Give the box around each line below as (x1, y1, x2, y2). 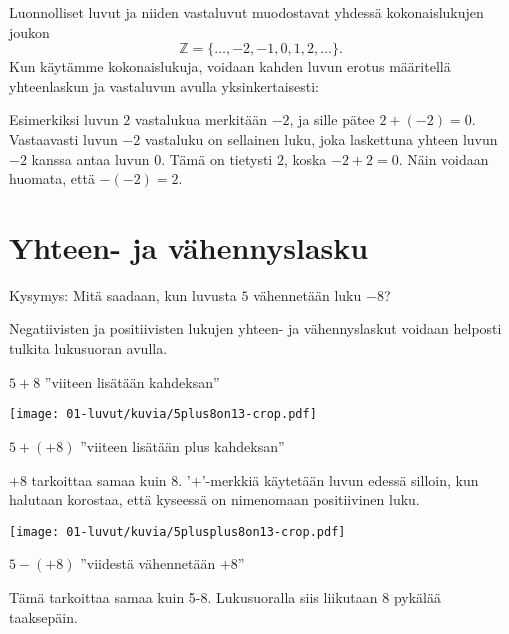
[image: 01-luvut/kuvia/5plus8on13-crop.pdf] (9, 407, 317, 422)
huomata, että (9, 168, 95, 189)
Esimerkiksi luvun (9, 109, 119, 130)
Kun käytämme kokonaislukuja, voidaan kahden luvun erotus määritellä (9, 56, 451, 77)
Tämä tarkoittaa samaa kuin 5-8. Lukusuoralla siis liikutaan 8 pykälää (9, 586, 441, 607)
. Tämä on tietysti (161, 148, 273, 169)
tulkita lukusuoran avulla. (9, 338, 168, 359)
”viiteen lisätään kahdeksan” (44, 371, 220, 392)
